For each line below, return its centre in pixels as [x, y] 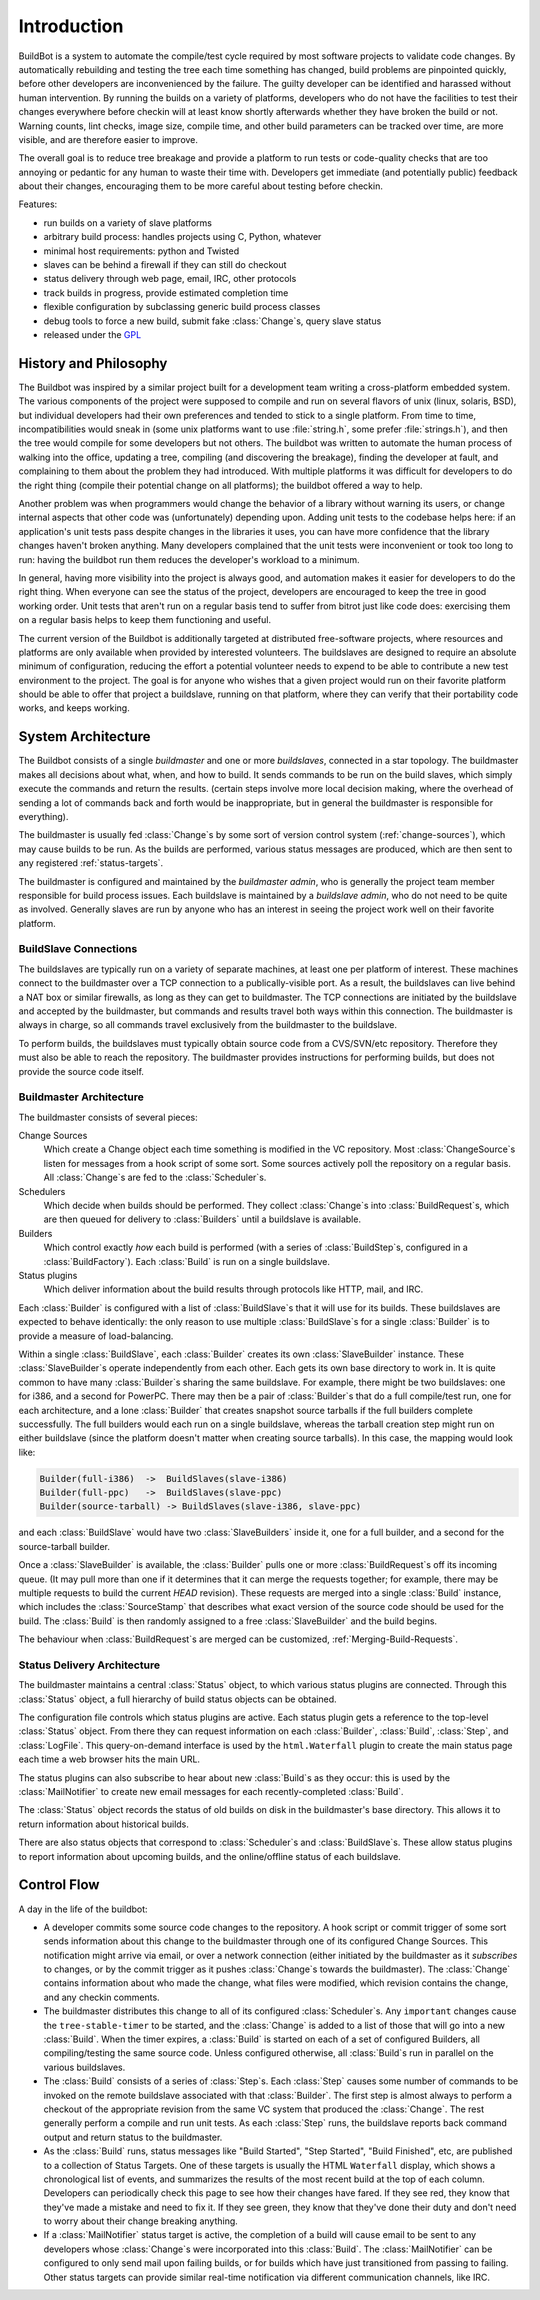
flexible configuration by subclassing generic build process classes [182, 307]
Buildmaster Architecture [81, 1097]
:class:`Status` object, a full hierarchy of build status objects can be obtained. [177, 1699]
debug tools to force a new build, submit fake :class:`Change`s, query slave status [212, 321]
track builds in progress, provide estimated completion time [166, 292]
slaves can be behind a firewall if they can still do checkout [165, 265]
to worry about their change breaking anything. [141, 2221]
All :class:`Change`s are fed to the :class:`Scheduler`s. [155, 1177]
